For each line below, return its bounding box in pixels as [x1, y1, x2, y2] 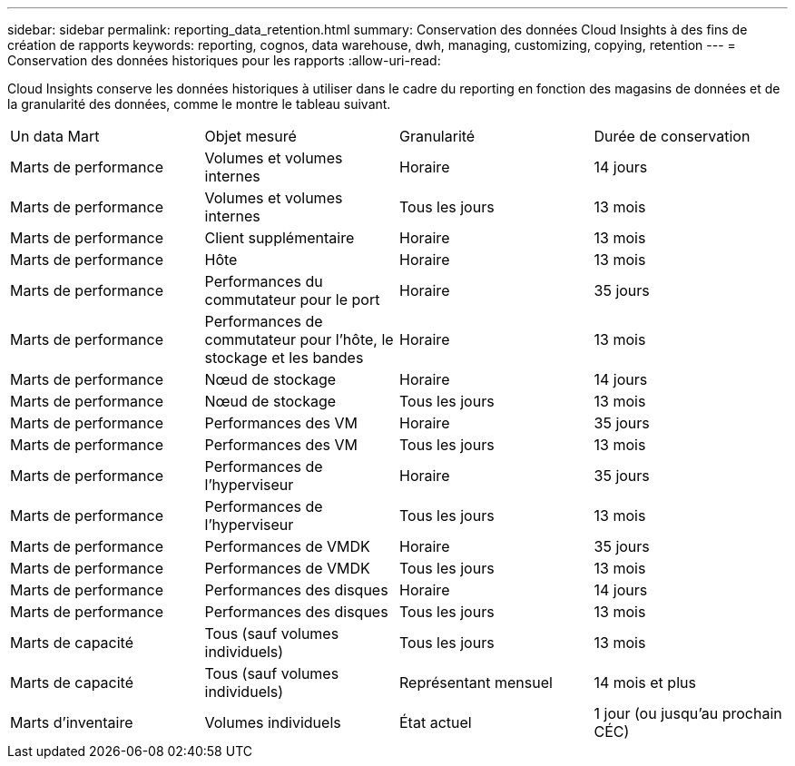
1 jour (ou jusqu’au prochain [594, 704, 782, 722]
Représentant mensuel [399, 673, 553, 692]
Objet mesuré [204, 127, 297, 145]
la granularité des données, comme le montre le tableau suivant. [7, 96, 391, 112]
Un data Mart [10, 127, 100, 145]
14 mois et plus [594, 673, 696, 692]
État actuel [399, 713, 472, 732]
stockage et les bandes [204, 349, 364, 367]
